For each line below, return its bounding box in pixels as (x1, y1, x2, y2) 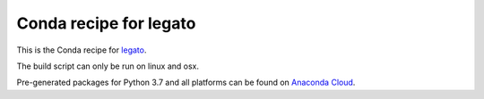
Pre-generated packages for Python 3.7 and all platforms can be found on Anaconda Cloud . (16, 77, 356, 88)
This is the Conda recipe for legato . (16, 45, 147, 55)
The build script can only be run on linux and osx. (16, 61, 200, 71)
